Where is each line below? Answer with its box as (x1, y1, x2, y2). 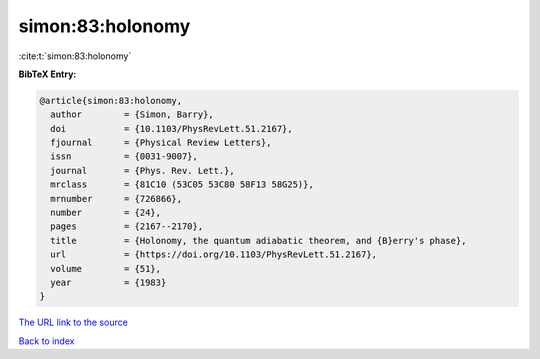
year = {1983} (50, 277, 167, 288)
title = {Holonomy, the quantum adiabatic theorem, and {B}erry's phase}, (50, 235, 467, 246)
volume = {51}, (50, 263, 162, 274)
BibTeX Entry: (18, 68, 77, 80)
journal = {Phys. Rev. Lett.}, (50, 165, 235, 176)
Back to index (18, 335, 75, 347)
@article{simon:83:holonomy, (39, 95, 183, 106)
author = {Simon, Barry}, (50, 109, 214, 120)
